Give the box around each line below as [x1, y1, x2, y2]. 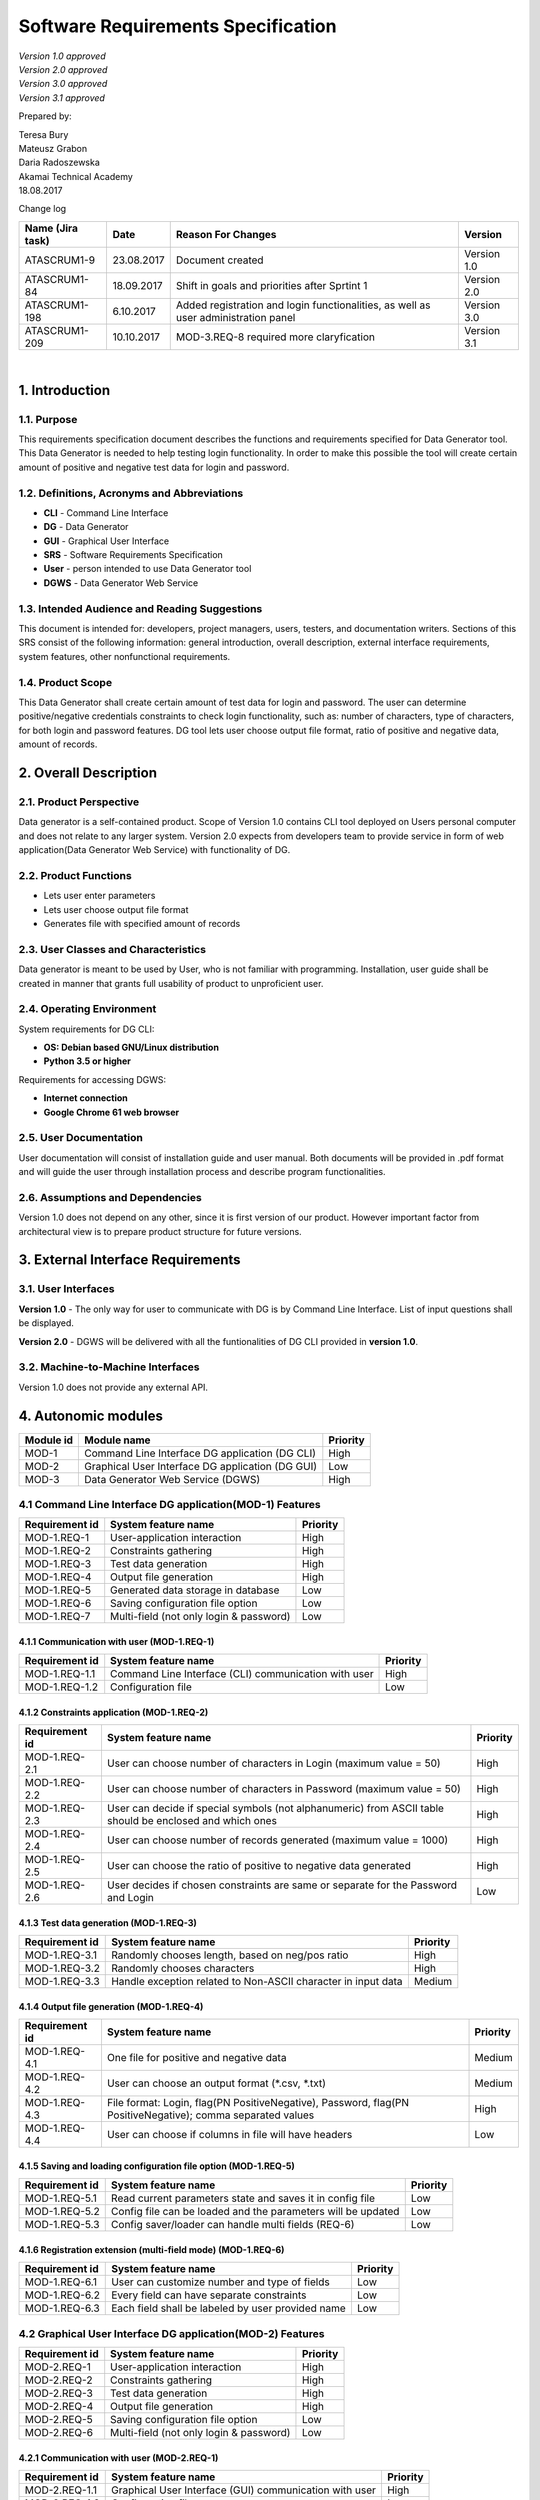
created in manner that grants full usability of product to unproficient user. [18, 977, 324, 989]
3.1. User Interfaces [18, 1282, 115, 1296]
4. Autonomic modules [18, 1407, 164, 1424]
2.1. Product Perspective [18, 795, 140, 809]
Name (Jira [24, 221, 79, 235]
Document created [175, 253, 264, 267]
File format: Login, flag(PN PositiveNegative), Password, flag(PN [106, 2096, 410, 2110]
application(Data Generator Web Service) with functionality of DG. [18, 844, 291, 856]
